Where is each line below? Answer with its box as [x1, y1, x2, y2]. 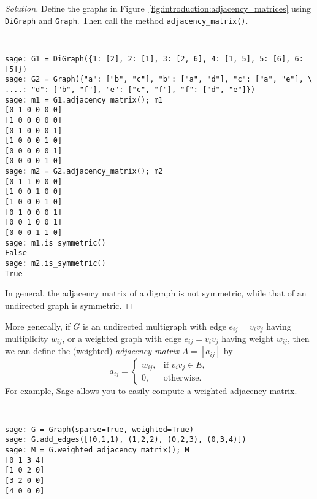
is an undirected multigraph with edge [83, 319, 226, 332]
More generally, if [5, 319, 71, 332]
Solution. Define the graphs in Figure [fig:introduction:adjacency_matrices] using [5, 2, 311, 14]
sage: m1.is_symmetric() [5, 238, 106, 247]
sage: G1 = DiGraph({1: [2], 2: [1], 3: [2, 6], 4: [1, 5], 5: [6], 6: [5, 54, 304, 63]
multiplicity [5, 331, 48, 344]
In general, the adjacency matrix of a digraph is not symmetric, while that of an [5, 287, 307, 300]
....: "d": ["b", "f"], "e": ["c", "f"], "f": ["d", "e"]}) [5, 85, 256, 94]
